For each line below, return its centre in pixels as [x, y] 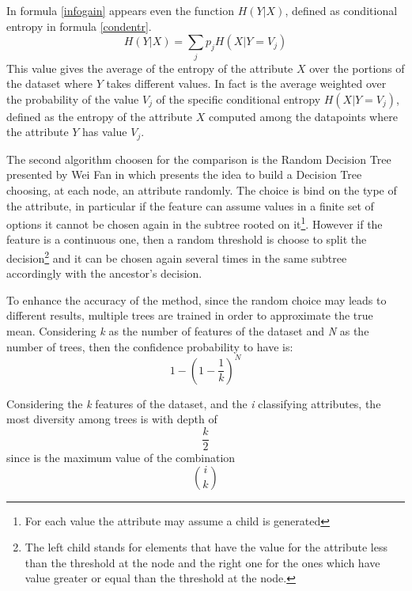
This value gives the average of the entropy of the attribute [150, 68]
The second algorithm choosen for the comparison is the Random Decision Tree [199, 159]
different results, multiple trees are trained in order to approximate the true [190, 315]
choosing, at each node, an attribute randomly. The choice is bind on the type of [202, 189]
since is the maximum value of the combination [121, 457]
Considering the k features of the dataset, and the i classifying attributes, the [194, 403]
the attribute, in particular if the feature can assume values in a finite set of [190, 205]
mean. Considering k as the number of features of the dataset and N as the [188, 331]
